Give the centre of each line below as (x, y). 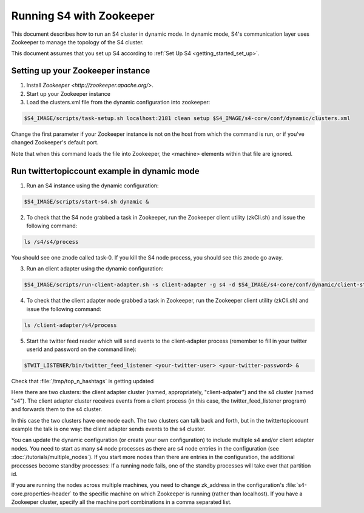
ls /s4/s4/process (51, 242)
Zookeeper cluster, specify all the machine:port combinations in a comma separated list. (121, 502)
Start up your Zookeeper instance (68, 93)
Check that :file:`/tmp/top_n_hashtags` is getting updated (83, 381)
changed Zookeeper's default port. (55, 142)
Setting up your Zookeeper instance (81, 71)
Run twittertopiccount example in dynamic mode (105, 171)
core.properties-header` (42, 494)
